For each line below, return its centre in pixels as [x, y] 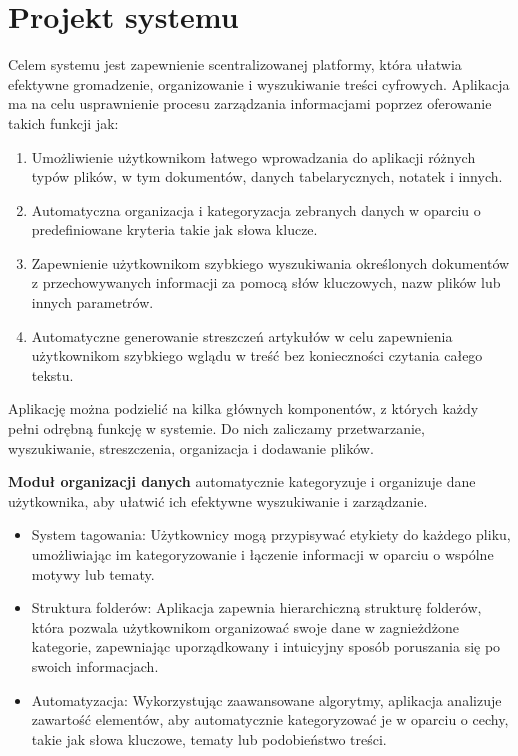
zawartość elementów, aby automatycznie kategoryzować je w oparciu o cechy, [270, 719]
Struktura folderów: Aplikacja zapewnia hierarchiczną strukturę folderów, [256, 607]
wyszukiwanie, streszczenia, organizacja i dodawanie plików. [191, 447]
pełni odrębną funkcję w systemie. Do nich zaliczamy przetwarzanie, [216, 428]
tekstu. [52, 374]
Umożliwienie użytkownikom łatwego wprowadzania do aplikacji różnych [253, 156]
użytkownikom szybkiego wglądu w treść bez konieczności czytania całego [257, 355]
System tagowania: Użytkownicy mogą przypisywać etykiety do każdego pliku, [271, 534]
